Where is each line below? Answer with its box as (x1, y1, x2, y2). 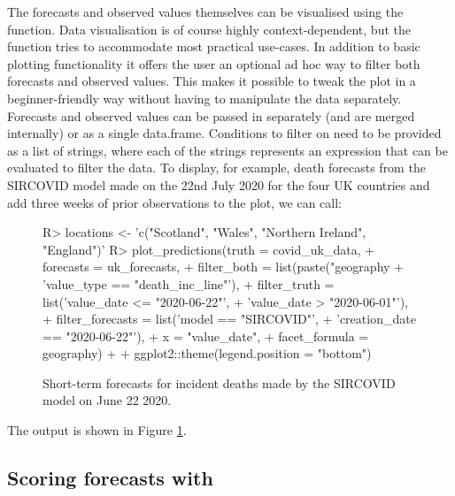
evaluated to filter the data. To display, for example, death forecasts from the (7, 158, 426, 177)
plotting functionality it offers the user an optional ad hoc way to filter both (7, 54, 420, 72)
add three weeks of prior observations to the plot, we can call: (7, 193, 342, 211)
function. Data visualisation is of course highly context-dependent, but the (7, 19, 411, 38)
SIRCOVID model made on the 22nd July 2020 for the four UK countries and (7, 175, 430, 194)
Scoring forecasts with (7, 464, 213, 492)
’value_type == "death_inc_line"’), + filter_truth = (42, 274, 335, 293)
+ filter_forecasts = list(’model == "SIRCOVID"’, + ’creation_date (42, 309, 416, 328)
